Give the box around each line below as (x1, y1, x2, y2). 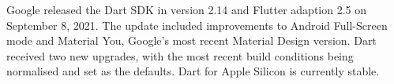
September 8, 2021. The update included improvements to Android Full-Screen (6, 16, 388, 33)
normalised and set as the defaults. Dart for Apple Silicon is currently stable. (6, 63, 380, 79)
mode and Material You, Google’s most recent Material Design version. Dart (6, 32, 377, 49)
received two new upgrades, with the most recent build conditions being (6, 47, 354, 64)
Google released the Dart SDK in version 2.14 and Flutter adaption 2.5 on (6, 2, 367, 17)
